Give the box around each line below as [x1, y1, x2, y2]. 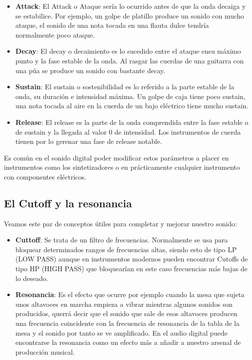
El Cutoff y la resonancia [4, 195, 132, 210]
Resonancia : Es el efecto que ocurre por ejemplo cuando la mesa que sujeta [15, 289, 245, 300]
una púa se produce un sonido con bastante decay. [15, 65, 165, 75]
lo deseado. [15, 273, 48, 283]
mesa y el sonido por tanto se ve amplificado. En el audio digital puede [15, 327, 228, 338]
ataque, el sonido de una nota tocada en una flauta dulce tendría [15, 20, 209, 30]
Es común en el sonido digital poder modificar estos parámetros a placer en [4, 152, 229, 162]
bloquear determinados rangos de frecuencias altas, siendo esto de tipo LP [15, 244, 237, 254]
